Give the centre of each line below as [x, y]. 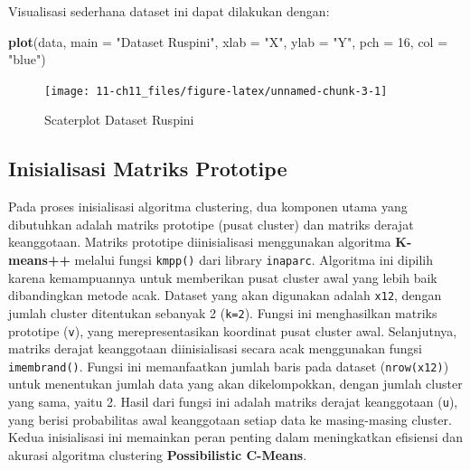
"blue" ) [27, 59]
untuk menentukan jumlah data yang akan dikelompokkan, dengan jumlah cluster [235, 384]
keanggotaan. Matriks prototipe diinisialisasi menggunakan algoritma [200, 242]
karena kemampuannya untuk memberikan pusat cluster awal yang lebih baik [223, 277]
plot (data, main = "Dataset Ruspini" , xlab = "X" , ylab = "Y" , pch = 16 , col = [228, 41]
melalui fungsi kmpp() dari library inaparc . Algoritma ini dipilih [254, 260]
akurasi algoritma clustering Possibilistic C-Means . [158, 454]
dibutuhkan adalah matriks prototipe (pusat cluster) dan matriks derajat [211, 224]
